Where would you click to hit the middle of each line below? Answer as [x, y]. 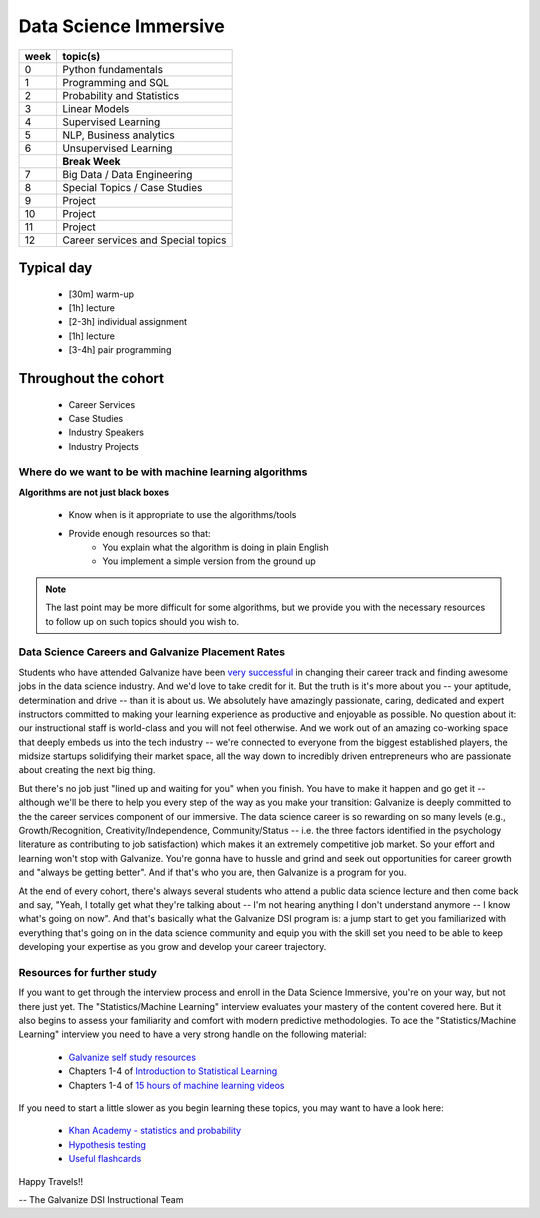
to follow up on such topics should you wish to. [142, 621]
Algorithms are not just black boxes [94, 492]
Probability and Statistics [120, 95]
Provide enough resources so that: [139, 533]
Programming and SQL [115, 82]
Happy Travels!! [51, 1181]
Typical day [55, 267]
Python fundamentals [112, 69]
